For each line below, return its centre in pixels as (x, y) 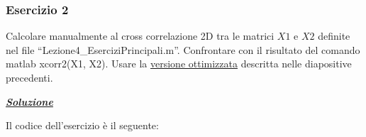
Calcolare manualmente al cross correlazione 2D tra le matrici (140, 36)
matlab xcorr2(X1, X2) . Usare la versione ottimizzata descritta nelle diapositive (179, 64)
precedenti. (29, 77)
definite (334, 36)
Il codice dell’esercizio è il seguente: (82, 125)
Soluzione (29, 101)
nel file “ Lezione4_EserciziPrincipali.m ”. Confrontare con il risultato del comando (183, 49)
